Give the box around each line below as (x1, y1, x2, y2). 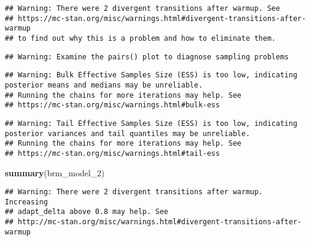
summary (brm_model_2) (5, 166, 105, 179)
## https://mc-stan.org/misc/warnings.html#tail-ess (5, 149, 220, 158)
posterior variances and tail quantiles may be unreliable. (5, 129, 251, 138)
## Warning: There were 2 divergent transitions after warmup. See (5, 4, 281, 13)
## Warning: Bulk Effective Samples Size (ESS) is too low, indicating (5, 71, 297, 80)
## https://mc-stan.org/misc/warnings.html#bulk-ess (5, 101, 220, 110)
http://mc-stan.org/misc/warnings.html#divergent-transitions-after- (17, 218, 302, 227)
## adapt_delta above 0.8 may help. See (5, 207, 169, 216)
